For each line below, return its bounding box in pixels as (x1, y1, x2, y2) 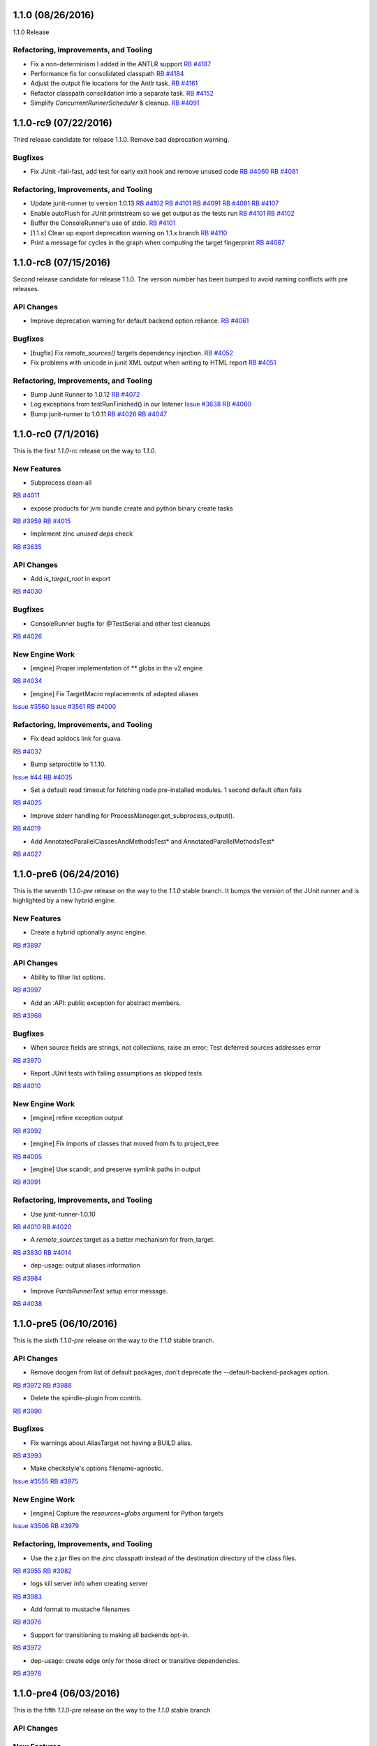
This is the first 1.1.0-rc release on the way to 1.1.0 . (13, 446, 156, 455)
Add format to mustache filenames (30, 1605, 131, 1613)
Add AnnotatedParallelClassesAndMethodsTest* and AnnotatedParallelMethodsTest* (30, 837, 275, 845)
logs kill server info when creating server (30, 1579, 148, 1588)
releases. (13, 285, 40, 293)
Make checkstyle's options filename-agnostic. (30, 1464, 163, 1473)
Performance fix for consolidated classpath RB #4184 (30, 70, 184, 78)
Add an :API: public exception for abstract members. (30, 999, 182, 1007)
